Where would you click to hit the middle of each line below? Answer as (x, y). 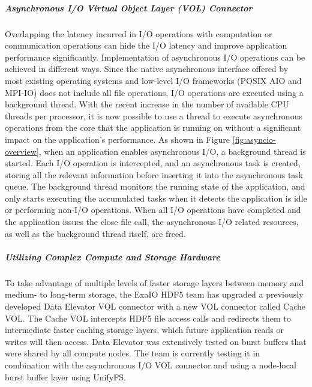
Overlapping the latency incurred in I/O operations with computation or (139, 33)
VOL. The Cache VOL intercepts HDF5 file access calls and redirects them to (148, 318)
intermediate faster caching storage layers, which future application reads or (144, 330)
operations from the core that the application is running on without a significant (153, 127)
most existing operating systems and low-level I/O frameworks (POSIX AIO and (153, 80)
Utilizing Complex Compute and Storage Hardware (112, 256)
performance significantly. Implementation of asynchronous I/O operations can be (155, 57)
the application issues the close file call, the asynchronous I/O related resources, (152, 222)
